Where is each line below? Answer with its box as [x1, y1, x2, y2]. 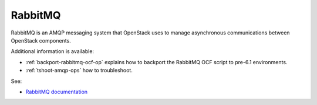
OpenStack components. [11, 37, 72, 44]
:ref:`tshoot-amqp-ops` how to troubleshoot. [25, 67, 133, 74]
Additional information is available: [11, 48, 94, 55]
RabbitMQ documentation [25, 88, 88, 95]
